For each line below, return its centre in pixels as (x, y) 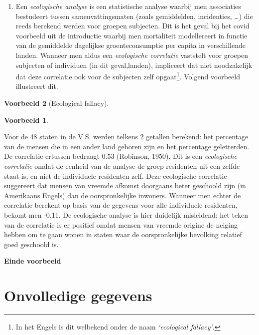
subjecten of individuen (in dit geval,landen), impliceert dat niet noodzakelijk (134, 65)
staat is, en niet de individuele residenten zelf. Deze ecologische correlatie (116, 175)
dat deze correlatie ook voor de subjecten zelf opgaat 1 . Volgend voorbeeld (128, 76)
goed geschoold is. (31, 244)
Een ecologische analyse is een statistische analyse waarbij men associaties (128, 6)
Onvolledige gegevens (78, 295)
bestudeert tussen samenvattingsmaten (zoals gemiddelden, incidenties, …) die (134, 16)
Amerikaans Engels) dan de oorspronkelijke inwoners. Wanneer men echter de (123, 195)
